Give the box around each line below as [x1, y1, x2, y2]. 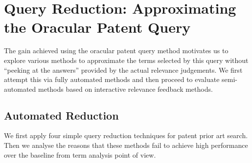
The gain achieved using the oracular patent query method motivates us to [4, 45, 229, 56]
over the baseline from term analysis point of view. [4, 149, 156, 160]
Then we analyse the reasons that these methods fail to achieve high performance [4, 140, 248, 150]
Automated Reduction [4, 107, 119, 122]
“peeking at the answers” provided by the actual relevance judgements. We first [4, 64, 243, 75]
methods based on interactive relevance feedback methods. [38, 83, 213, 94]
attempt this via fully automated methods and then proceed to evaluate [4, 74, 220, 84]
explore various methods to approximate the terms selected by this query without [4, 55, 249, 65]
